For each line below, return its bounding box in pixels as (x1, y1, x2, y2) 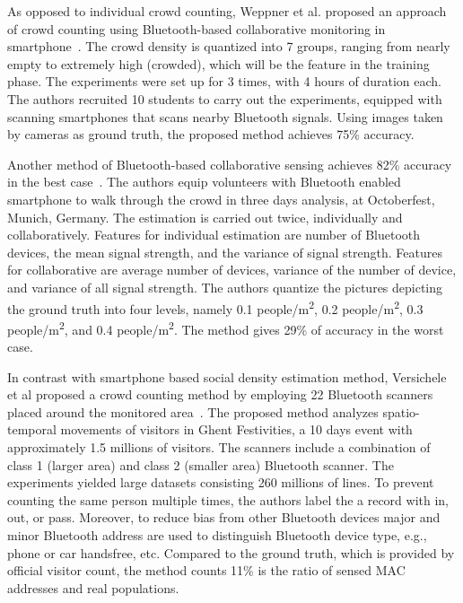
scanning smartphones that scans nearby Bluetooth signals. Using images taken (7, 107, 443, 126)
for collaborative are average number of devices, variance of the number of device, (7, 260, 457, 279)
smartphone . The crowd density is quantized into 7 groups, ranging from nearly (7, 37, 450, 56)
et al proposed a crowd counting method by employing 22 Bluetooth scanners (7, 385, 433, 404)
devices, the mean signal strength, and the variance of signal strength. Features (7, 242, 442, 261)
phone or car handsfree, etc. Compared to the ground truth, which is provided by (7, 543, 455, 562)
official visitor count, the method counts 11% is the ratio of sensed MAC (7, 561, 406, 580)
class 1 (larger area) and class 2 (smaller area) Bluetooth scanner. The (7, 455, 394, 474)
